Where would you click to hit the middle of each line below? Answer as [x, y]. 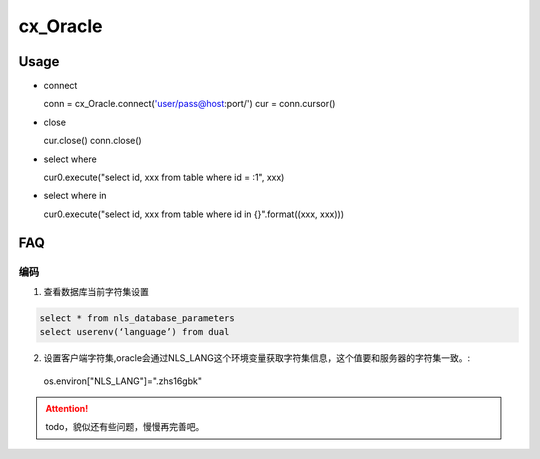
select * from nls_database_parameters [137, 318]
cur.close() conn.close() [92, 141]
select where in [75, 196]
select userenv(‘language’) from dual [134, 332]
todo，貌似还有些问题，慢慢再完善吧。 [125, 427]
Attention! [67, 409]
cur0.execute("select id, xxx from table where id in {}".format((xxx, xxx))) [194, 214]
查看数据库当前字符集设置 [96, 291]
